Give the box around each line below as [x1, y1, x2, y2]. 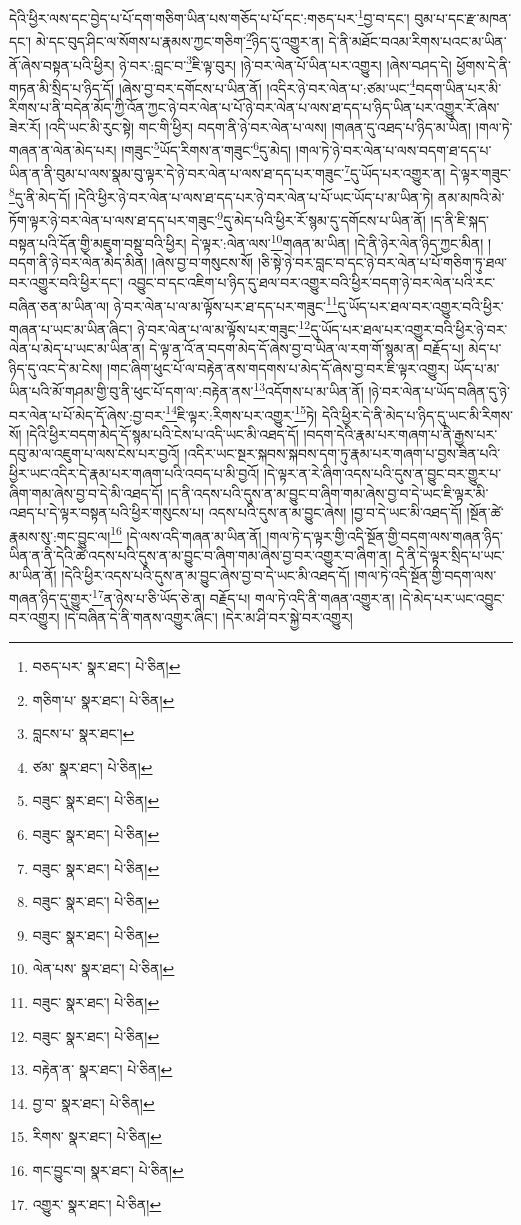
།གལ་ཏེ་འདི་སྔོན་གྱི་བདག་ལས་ [354, 564, 497, 585]
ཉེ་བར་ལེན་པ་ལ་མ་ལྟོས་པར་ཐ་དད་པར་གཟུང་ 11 [113, 292, 338, 316]
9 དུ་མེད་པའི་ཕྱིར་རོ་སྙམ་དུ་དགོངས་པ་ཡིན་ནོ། [217, 206, 426, 230]
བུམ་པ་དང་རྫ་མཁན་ [414, 7, 512, 28]
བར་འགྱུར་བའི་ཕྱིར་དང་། [9, 272, 124, 293]
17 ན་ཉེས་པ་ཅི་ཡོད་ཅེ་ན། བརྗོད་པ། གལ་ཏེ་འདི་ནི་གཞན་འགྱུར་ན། [92, 585, 395, 608]
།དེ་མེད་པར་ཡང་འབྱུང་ [399, 587, 505, 608]
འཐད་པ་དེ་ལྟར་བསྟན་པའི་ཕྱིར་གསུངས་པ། [9, 502, 205, 523]
